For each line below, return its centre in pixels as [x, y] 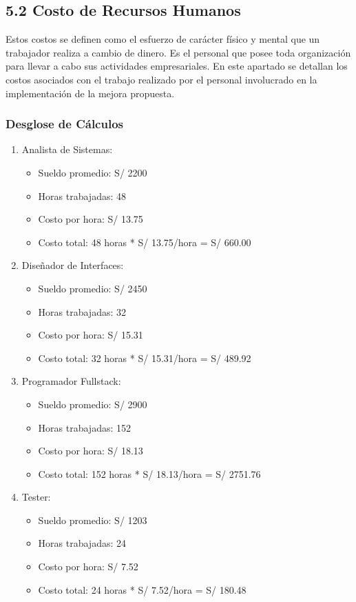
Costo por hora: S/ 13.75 [91, 219]
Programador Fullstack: [71, 381]
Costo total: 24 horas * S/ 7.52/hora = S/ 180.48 [142, 589]
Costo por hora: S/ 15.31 [91, 335]
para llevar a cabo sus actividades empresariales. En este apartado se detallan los [177, 66]
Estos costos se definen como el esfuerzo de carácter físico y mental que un [163, 39]
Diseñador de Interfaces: [73, 265]
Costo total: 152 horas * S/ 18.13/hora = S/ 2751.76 [149, 473]
